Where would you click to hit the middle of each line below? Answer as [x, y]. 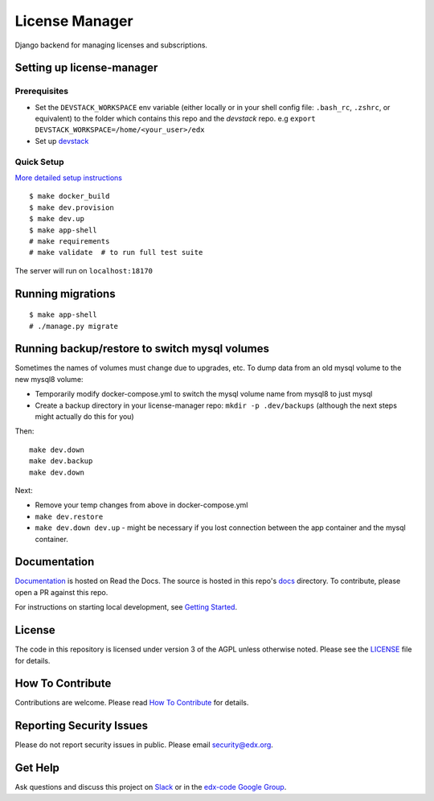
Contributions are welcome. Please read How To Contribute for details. [132, 703]
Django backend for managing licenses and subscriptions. [111, 45]
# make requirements [70, 241]
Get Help [37, 768]
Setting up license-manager [86, 68]
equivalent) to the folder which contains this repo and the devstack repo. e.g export [176, 119]
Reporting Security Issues [82, 726]
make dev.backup [61, 461]
